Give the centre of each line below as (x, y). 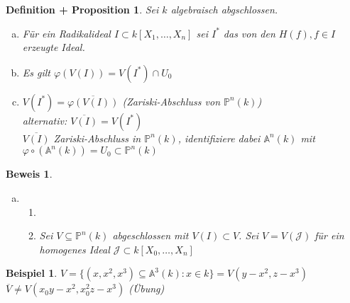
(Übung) (147, 288)
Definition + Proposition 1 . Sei (82, 9)
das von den (249, 33)
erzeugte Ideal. (54, 47)
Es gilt (36, 72)
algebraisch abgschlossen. (224, 9)
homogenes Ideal (75, 249)
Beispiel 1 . (32, 273)
